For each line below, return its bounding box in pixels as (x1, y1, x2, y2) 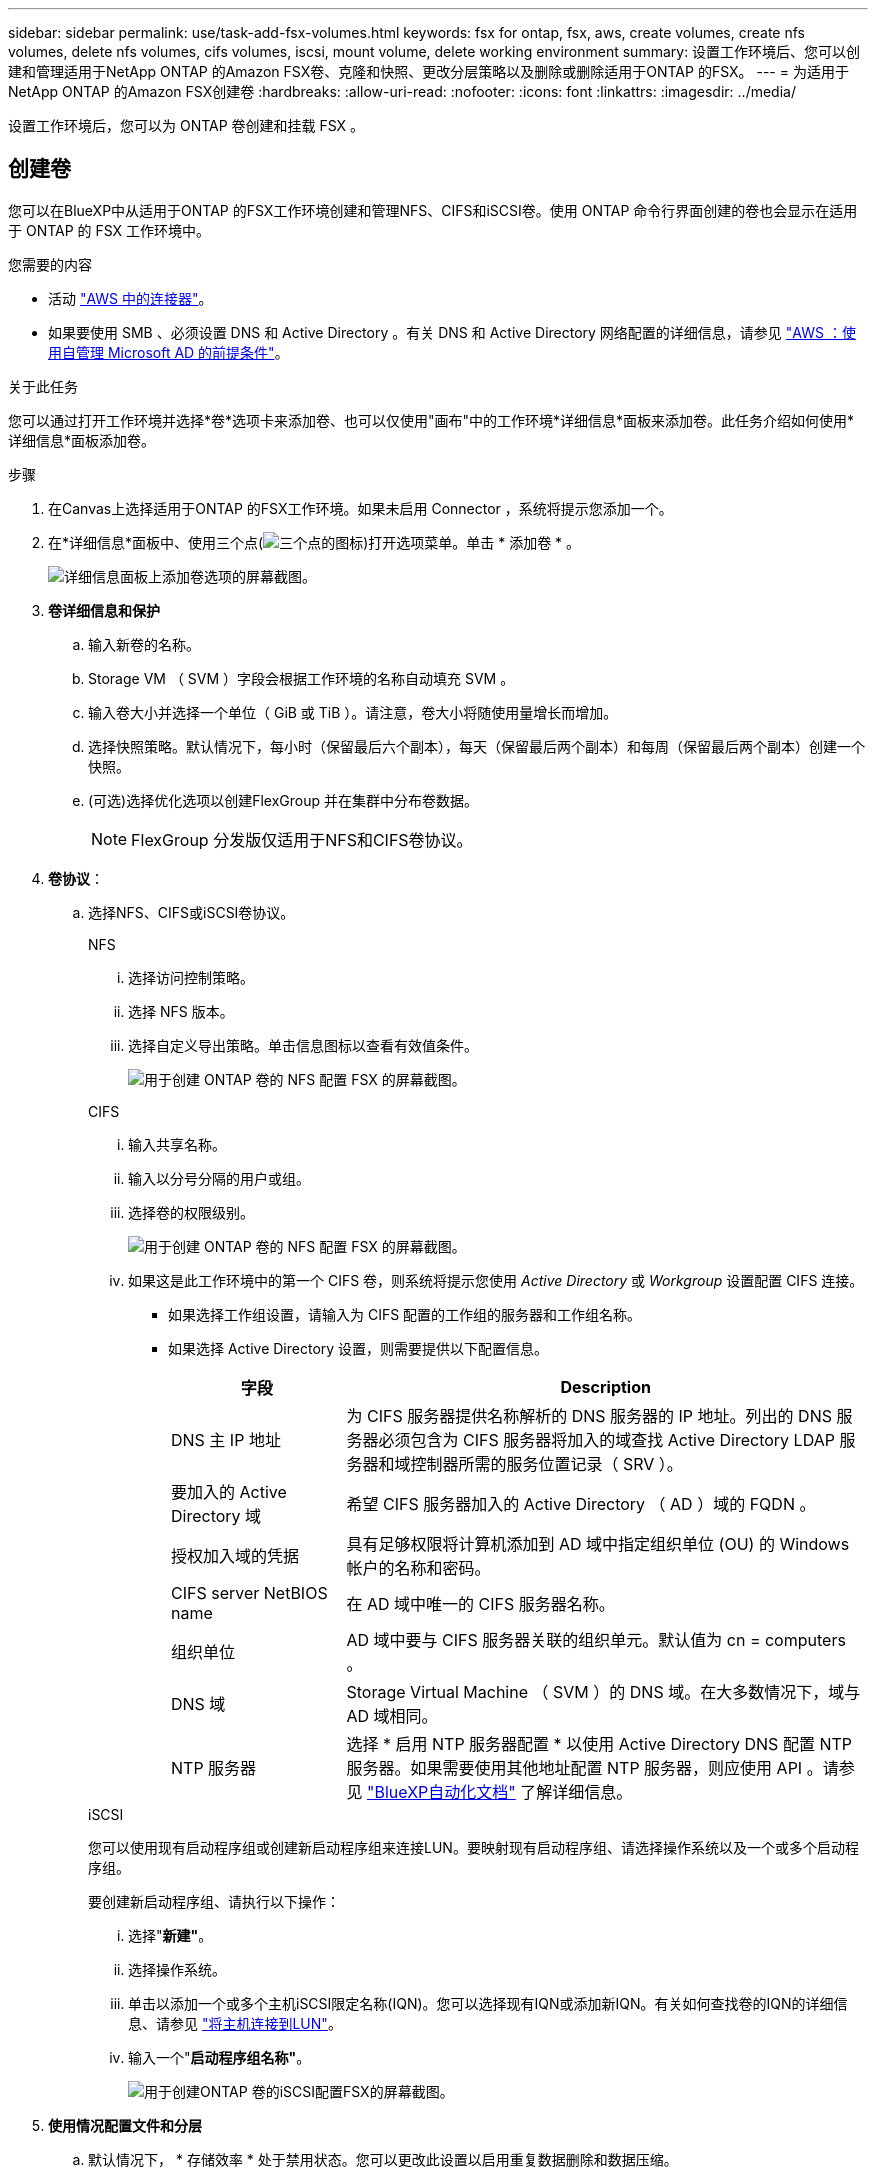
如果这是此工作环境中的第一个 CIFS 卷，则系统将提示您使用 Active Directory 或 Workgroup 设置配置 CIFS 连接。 (128, 1271, 864, 1289)
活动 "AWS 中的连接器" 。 (48, 289, 213, 307)
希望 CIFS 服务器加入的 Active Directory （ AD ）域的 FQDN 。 (346, 1493, 816, 1514)
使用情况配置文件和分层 (48, 2116, 202, 2134)
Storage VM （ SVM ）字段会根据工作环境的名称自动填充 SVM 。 (88, 669, 515, 687)
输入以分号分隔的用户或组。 (128, 1169, 310, 1187)
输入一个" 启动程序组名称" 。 (128, 2048, 311, 2066)
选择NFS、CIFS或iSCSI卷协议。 (88, 903, 295, 921)
